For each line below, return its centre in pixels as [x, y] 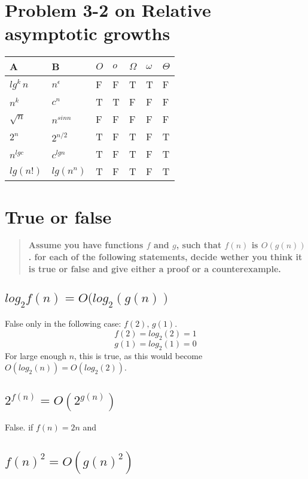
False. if [19, 427]
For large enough [36, 355]
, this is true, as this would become [138, 355]
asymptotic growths [88, 33]
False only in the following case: [63, 323]
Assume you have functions [86, 245]
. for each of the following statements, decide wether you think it [165, 257]
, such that [199, 245]
